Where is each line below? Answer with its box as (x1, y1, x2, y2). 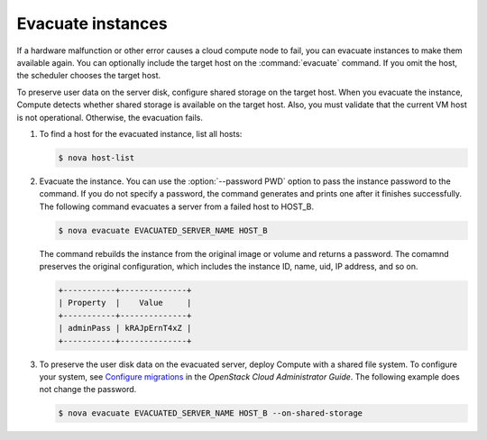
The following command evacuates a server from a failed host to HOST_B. (39, 201, 315, 212)
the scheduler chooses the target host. (16, 70, 161, 81)
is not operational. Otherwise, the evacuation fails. (16, 112, 203, 123)
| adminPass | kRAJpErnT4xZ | (58, 323, 192, 334)
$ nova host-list (58, 152, 135, 162)
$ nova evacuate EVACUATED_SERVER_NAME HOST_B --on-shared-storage (58, 408, 363, 418)
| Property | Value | (58, 298, 192, 308)
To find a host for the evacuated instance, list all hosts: (39, 128, 243, 139)
